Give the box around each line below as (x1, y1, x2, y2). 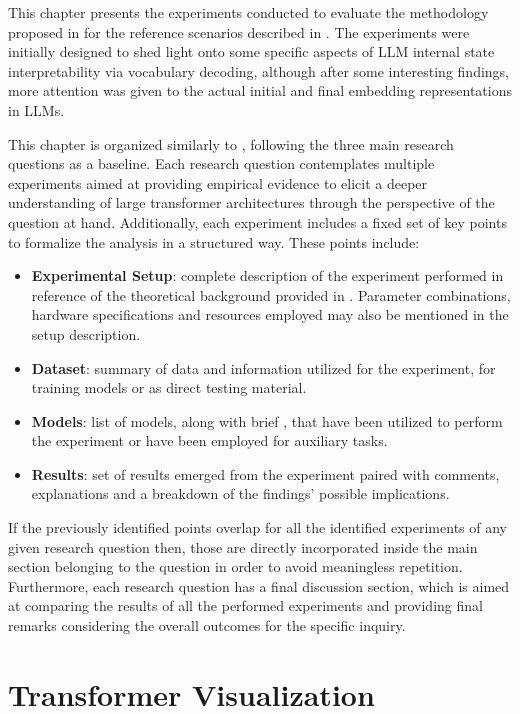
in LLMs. (8, 99, 65, 120)
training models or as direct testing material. (31, 377, 307, 398)
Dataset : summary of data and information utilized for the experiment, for (31, 357, 496, 378)
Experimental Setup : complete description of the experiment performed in (31, 265, 504, 286)
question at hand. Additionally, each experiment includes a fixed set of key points (8, 211, 507, 232)
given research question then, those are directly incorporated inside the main (8, 536, 478, 557)
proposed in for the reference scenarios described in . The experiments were (8, 21, 470, 42)
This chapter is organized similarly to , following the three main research (8, 133, 454, 154)
